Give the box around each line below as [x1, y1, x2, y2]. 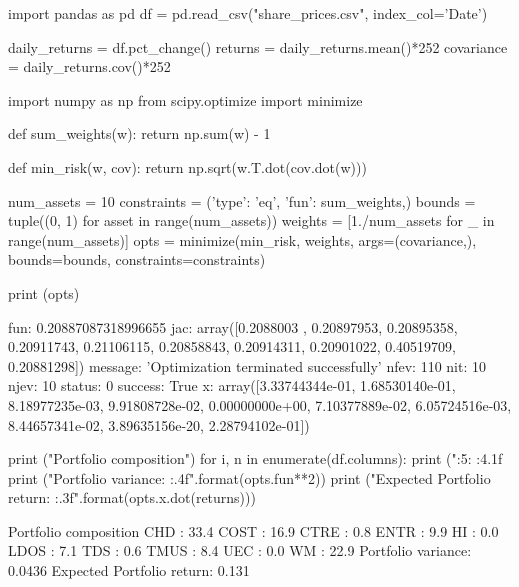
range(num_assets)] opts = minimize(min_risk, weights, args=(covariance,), [8, 229, 477, 250]
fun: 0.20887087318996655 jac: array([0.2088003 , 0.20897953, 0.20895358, [8, 316, 458, 337]
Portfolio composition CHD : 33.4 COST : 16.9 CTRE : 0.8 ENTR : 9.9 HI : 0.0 [8, 520, 499, 541]
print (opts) [8, 282, 80, 303]
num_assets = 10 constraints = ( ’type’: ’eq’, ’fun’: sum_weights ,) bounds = [8, 190, 476, 211]
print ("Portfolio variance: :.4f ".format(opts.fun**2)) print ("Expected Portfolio [8, 467, 491, 488]
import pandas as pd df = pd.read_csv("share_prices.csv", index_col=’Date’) [8, 3, 488, 23]
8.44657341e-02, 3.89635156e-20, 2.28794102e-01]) [8, 414, 310, 435]
